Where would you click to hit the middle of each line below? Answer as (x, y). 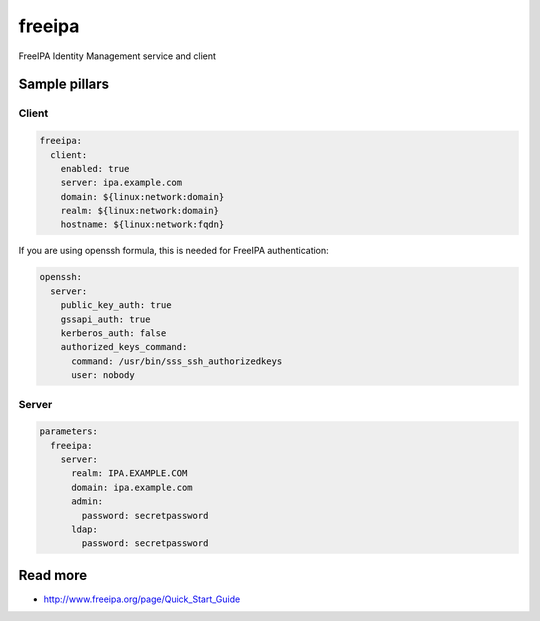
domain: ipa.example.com (132, 487)
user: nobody (103, 375)
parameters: (69, 431)
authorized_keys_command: (124, 347)
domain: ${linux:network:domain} (142, 196)
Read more (53, 575)
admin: (87, 501)
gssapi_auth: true (105, 319)
